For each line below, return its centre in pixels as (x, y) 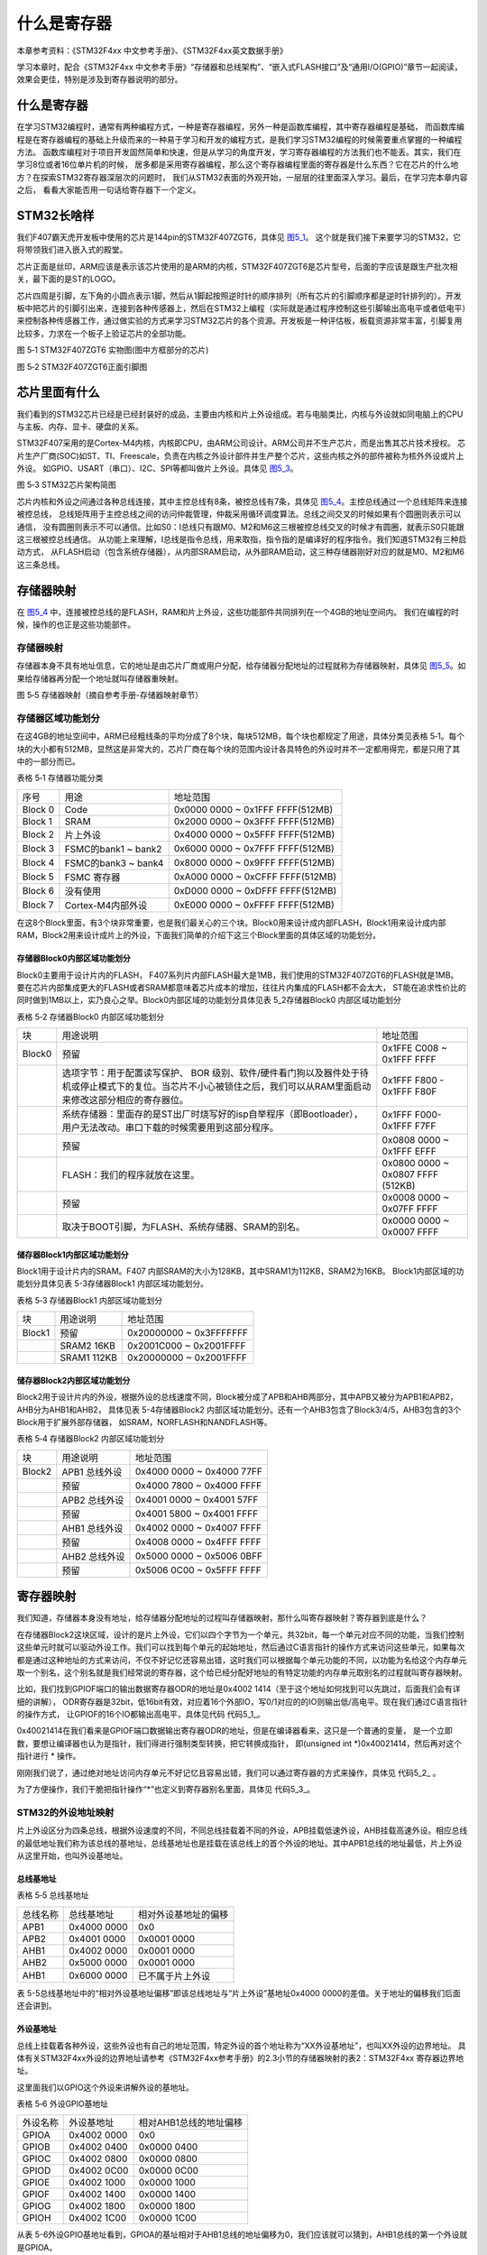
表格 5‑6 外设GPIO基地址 (62, 2104)
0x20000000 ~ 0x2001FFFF (187, 1358)
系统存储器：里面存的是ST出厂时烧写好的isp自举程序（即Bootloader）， (212, 1114)
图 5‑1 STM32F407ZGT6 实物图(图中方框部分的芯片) (113, 350)
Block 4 (38, 862)
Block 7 (38, 905)
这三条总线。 (41, 565)
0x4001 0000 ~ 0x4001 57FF (197, 1499)
